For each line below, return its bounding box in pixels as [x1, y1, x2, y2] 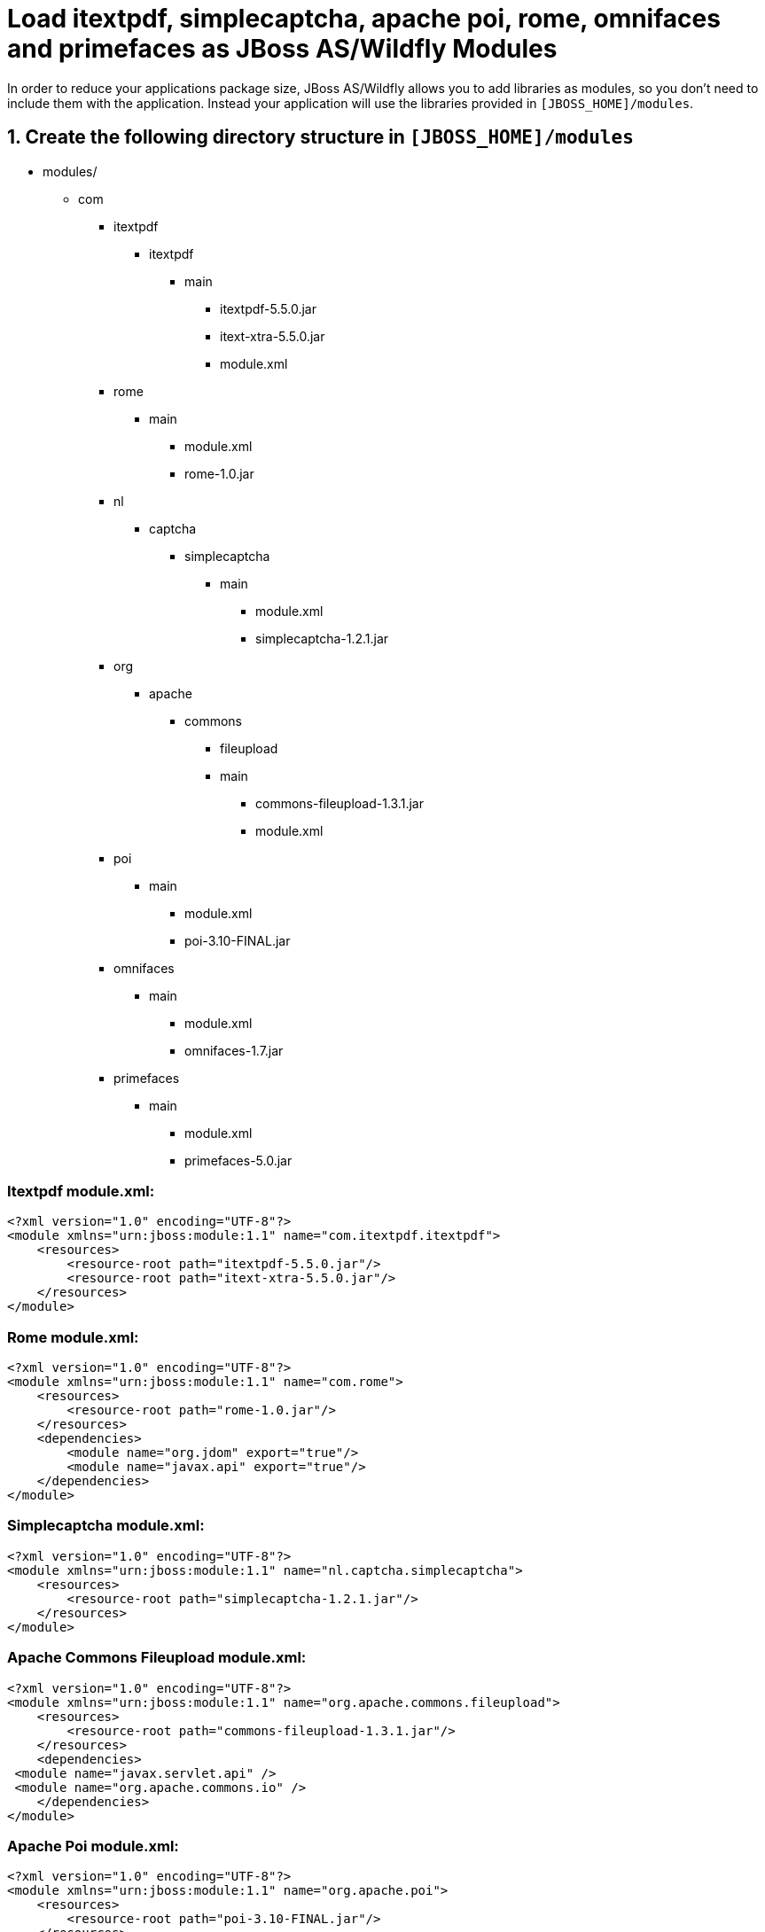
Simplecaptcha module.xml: [7, 1516, 205, 1535]
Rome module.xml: [7, 1328, 139, 1346]
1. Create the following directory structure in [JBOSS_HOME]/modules [7, 126, 634, 149]
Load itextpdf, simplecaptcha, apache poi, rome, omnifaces [7, 4, 721, 34]
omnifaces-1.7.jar [184, 1042, 284, 1058]
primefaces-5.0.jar [184, 1152, 293, 1168]
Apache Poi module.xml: [7, 1836, 179, 1855]
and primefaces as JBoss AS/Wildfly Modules [7, 34, 558, 64]
